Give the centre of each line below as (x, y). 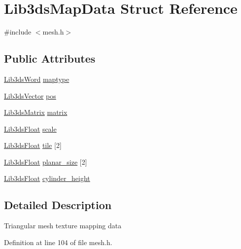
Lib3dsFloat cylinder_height (47, 178)
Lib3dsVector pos (30, 95)
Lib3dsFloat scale (30, 128)
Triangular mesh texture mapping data (63, 226)
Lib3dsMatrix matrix (36, 112)
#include (18, 32)
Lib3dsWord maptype (37, 79)
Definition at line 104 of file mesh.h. (58, 242)
